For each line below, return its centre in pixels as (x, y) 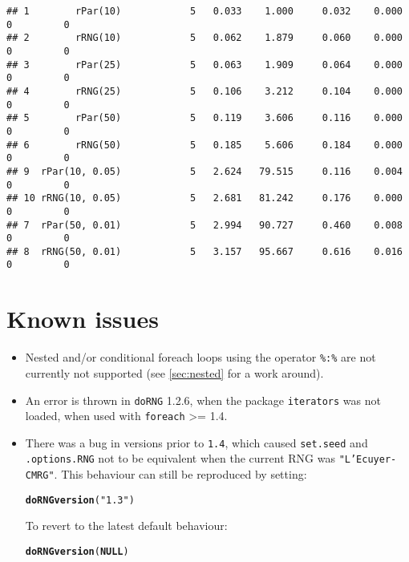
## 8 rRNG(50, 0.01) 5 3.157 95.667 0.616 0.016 (204, 251)
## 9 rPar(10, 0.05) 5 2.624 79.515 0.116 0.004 (204, 171)
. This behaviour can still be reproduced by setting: (180, 474)
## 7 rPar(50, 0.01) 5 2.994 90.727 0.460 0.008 (204, 225)
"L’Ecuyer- (368, 460)
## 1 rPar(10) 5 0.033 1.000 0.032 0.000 (204, 11)
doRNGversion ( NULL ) (77, 552)
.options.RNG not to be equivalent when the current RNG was (180, 458)
